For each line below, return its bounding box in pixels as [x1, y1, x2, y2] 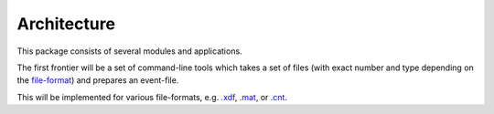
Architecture [16, 14, 116, 34]
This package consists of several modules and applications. [16, 46, 242, 57]
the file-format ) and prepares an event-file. [16, 75, 179, 86]
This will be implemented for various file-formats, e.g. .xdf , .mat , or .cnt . [16, 91, 288, 102]
